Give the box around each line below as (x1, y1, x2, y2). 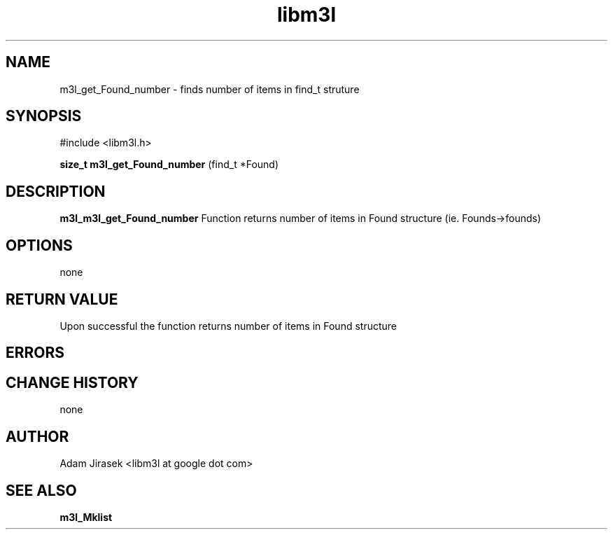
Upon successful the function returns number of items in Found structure (59, 319, 397, 332)
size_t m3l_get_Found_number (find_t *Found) (59, 158, 279, 171)
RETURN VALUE (6, 290, 118, 308)
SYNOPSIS (6, 107, 82, 125)
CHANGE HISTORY (6, 373, 139, 391)
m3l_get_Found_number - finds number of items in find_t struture (59, 83, 360, 95)
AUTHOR (6, 427, 69, 445)
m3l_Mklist (59, 510, 113, 523)
